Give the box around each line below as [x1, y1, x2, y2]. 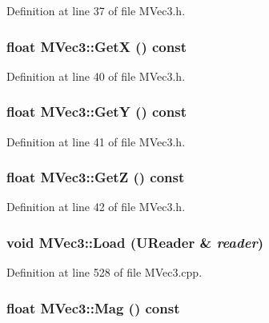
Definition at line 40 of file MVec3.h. [6, 67, 186, 84]
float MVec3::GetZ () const [6, 167, 185, 187]
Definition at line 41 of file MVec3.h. [6, 133, 186, 150]
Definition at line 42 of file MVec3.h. [6, 198, 186, 215]
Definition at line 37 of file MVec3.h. [6, 2, 186, 18]
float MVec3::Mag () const [6, 297, 180, 317]
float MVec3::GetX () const [6, 36, 187, 56]
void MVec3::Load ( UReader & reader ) [6, 232, 263, 252]
